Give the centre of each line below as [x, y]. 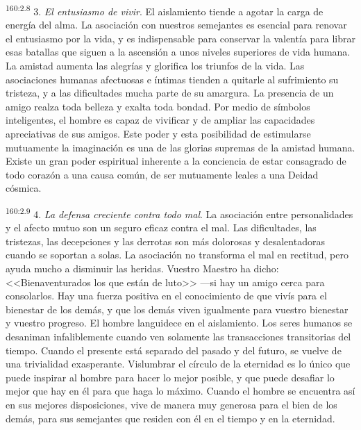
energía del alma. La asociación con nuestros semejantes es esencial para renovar [176, 25]
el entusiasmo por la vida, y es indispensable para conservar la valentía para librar [180, 38]
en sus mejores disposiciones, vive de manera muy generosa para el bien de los [171, 404]
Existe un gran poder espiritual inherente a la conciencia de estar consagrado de [176, 161]
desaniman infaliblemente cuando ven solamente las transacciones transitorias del [178, 336]
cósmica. [24, 188]
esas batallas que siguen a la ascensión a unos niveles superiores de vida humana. [178, 52]
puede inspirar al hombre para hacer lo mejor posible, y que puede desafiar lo [170, 377]
